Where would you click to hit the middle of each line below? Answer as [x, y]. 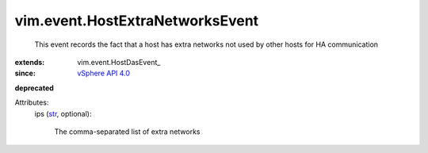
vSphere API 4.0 [104, 73]
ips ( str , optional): [63, 113]
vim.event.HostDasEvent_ [119, 62]
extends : [30, 62]
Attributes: [32, 102]
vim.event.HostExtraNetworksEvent [137, 21]
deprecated [34, 88]
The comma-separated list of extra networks [127, 132]
